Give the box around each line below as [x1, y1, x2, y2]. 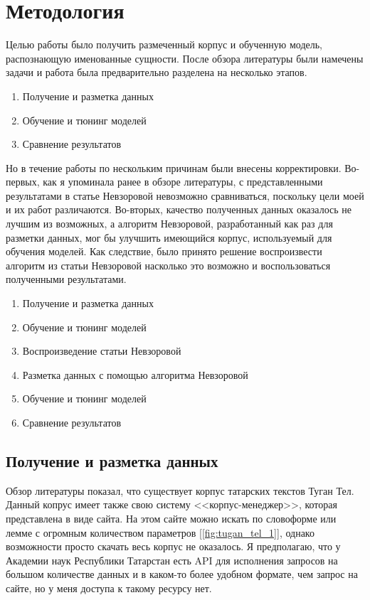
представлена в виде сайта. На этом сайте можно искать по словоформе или [6, 510, 337, 525]
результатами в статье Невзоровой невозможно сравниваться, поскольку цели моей [6, 188, 364, 203]
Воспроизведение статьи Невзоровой [22, 343, 181, 358]
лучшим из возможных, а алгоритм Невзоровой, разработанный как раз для [6, 216, 333, 231]
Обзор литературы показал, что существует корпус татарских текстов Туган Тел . [6, 483, 354, 498]
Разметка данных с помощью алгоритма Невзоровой [22, 367, 248, 382]
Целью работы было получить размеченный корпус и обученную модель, [6, 37, 323, 52]
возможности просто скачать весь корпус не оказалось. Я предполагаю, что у [6, 539, 341, 554]
